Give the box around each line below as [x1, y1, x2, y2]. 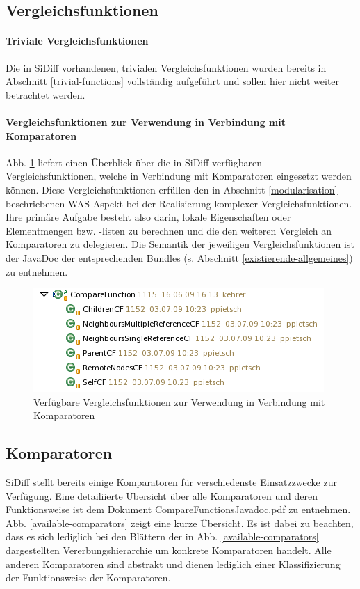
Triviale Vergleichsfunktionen [6, 33, 149, 48]
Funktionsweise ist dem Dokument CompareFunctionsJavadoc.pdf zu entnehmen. [6, 502, 351, 517]
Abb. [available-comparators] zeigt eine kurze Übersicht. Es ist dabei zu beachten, [6, 515, 354, 530]
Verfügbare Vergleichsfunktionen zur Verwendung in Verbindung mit [33, 394, 325, 409]
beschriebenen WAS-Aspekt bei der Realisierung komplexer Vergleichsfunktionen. [6, 196, 352, 210]
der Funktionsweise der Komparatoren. [6, 570, 171, 585]
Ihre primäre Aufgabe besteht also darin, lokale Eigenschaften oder [6, 210, 291, 224]
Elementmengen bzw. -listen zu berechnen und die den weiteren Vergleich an [6, 223, 332, 237]
